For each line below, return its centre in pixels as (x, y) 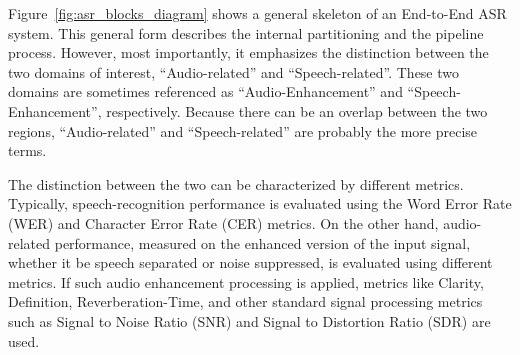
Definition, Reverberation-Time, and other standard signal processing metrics (245, 301)
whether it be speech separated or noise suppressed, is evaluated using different (250, 262)
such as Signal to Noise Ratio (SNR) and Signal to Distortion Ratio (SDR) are (249, 320)
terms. (27, 150)
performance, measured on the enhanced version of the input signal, (262, 242)
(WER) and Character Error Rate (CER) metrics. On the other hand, (223, 222)
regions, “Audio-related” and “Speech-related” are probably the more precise (243, 130)
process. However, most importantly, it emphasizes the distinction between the (248, 52)
